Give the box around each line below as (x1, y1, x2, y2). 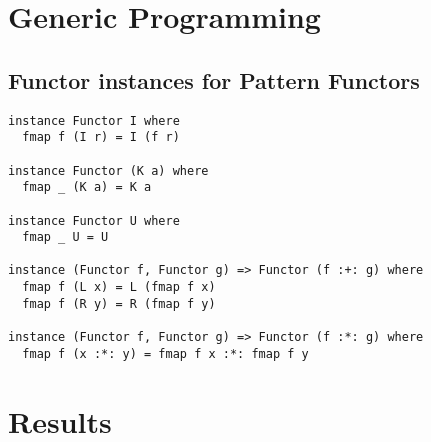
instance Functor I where (8, 113, 180, 128)
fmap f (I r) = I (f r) (22, 130, 180, 145)
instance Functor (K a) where (8, 163, 209, 178)
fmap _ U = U (22, 230, 109, 245)
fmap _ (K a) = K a (22, 180, 152, 195)
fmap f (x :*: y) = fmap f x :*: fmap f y (22, 346, 309, 361)
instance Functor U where (8, 213, 180, 228)
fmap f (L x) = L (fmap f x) (22, 280, 216, 295)
